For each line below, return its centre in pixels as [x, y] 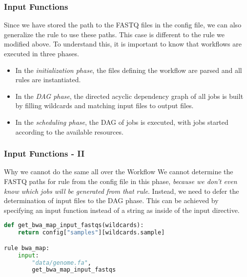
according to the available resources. [69, 131]
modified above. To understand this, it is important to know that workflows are [123, 44]
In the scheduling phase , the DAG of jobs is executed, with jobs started [122, 122]
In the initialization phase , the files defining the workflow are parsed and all [129, 70]
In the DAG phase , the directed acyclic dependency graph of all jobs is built [129, 96]
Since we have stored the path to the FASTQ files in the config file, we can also [123, 25]
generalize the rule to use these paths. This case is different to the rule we [114, 34]
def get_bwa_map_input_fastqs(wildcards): [74, 225]
